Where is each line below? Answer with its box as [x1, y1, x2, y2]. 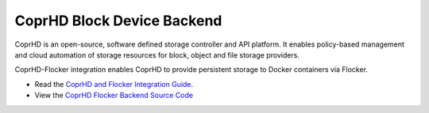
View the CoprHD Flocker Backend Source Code [34, 91, 194, 100]
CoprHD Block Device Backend [14, 12, 222, 29]
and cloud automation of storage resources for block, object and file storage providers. [14, 50, 300, 59]
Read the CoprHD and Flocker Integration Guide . [34, 79, 194, 89]
